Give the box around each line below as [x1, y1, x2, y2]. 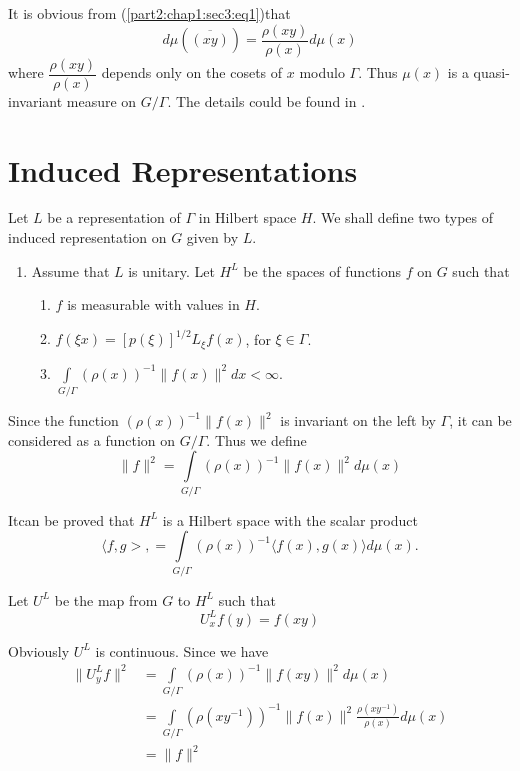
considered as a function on [8, 429, 176, 450]
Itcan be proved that [8, 509, 135, 530]
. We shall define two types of [312, 207, 494, 228]
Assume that [31, 260, 110, 281]
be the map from [54, 589, 158, 610]
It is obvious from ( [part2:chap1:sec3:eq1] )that [8, 3, 291, 23]
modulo [299, 62, 345, 83]
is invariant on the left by [280, 410, 436, 431]
